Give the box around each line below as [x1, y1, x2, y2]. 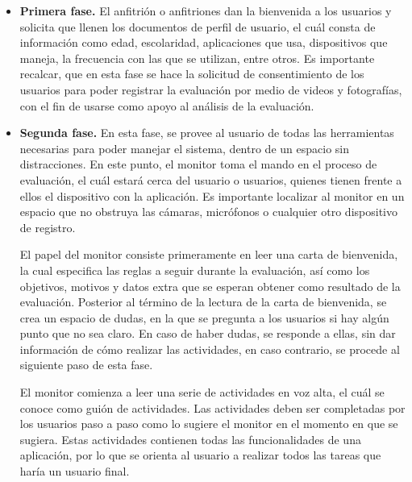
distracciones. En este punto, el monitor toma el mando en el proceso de [19, 156, 377, 172]
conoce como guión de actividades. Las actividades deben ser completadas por [19, 399, 406, 416]
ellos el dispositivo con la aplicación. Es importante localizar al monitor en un [19, 187, 405, 204]
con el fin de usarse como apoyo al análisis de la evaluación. [19, 97, 314, 114]
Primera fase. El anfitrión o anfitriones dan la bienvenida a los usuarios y [19, 2, 392, 19]
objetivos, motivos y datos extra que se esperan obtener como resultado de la [19, 277, 401, 294]
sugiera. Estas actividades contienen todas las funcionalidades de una [19, 430, 361, 447]
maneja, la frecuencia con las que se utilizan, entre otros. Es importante [19, 49, 375, 66]
